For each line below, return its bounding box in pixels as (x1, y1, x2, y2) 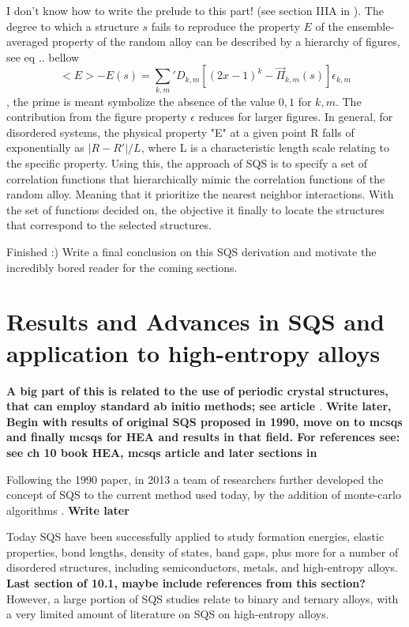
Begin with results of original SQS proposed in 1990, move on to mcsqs (6, 413, 403, 429)
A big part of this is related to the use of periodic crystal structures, (6, 382, 388, 398)
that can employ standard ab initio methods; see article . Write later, (6, 398, 392, 414)
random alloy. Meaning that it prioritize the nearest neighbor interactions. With (6, 186, 394, 202)
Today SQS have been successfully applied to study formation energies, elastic (6, 528, 385, 545)
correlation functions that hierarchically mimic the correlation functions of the (6, 170, 385, 187)
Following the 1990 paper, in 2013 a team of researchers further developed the (6, 470, 384, 487)
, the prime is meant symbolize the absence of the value (6, 93, 276, 109)
